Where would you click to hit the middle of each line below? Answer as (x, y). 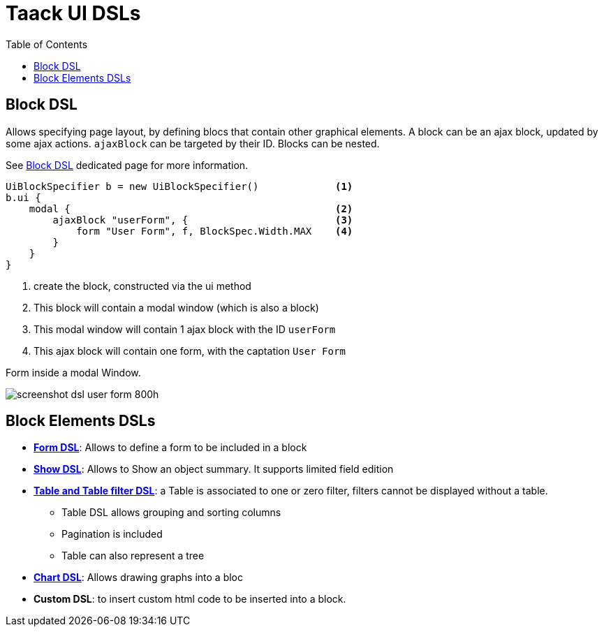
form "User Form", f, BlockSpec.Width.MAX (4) (215, 231)
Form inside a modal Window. (73, 372)
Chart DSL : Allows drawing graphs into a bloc (138, 578)
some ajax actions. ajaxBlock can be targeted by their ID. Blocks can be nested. (193, 143)
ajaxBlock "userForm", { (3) (203, 220)
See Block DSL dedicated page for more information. (127, 165)
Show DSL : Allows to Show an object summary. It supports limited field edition (214, 469)
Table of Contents (47, 44)
